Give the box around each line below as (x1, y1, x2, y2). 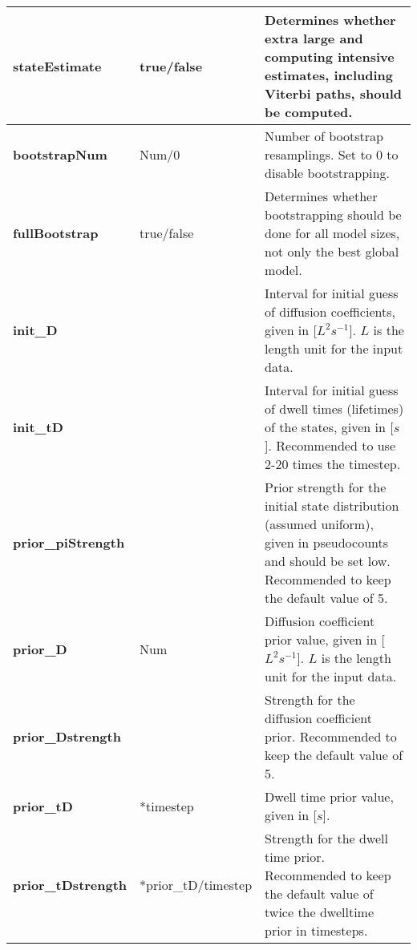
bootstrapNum (13, 145, 107, 164)
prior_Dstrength (13, 727, 121, 746)
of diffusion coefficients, (265, 302, 395, 321)
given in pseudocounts (265, 533, 389, 552)
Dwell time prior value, (265, 787, 394, 806)
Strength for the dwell (265, 829, 388, 847)
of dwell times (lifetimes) (265, 399, 404, 418)
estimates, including (265, 66, 393, 84)
